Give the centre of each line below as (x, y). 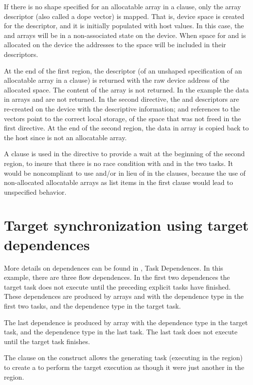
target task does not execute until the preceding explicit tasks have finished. (117, 286)
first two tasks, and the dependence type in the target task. (92, 305)
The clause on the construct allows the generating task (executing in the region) (123, 357)
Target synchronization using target (126, 225)
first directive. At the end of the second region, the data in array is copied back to (126, 128)
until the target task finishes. (47, 341)
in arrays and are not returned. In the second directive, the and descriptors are (122, 99)
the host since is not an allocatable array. (65, 137)
